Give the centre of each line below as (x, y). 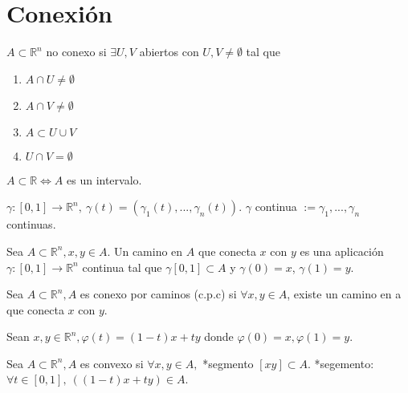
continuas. (31, 224)
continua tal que (122, 267)
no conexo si (76, 52)
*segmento (228, 363)
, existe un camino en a (344, 294)
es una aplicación (342, 251)
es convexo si (112, 363)
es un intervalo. (104, 179)
